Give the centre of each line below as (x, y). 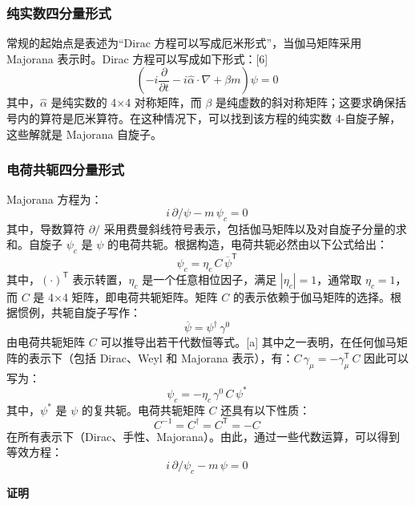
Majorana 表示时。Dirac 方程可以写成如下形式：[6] (137, 58)
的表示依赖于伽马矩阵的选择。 (311, 296)
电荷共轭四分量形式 (66, 170)
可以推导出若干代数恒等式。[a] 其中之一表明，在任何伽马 (248, 342)
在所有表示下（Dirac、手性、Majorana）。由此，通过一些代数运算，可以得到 (203, 436)
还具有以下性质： (266, 409)
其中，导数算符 (46, 228)
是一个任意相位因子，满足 (210, 279)
